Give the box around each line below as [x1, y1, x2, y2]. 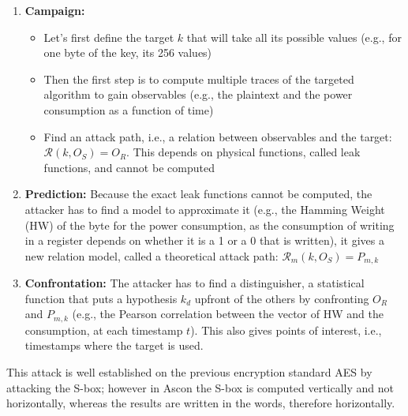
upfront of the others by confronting [194, 290, 369, 306]
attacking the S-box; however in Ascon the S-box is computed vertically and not [6, 379, 395, 395]
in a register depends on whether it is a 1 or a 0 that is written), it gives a [24, 232, 384, 249]
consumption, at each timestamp [24, 321, 183, 338]
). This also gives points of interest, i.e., [190, 321, 382, 338]
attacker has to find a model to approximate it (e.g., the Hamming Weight [24, 201, 385, 217]
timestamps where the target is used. [24, 337, 204, 354]
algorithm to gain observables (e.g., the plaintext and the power [43, 86, 353, 103]
